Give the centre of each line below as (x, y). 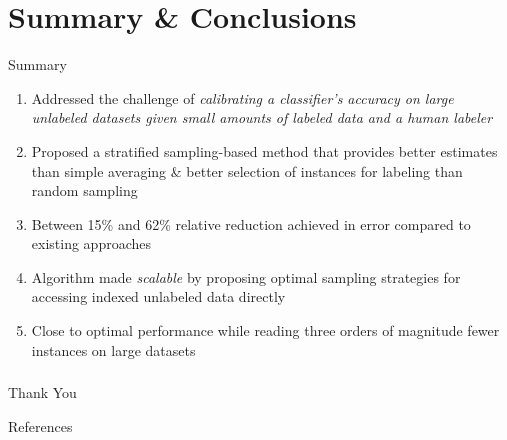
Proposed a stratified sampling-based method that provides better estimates (264, 150)
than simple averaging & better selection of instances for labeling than (247, 170)
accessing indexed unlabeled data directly (158, 296)
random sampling (84, 190)
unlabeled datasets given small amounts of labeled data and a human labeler (262, 117)
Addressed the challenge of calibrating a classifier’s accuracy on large (242, 97)
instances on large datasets (113, 349)
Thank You (42, 392)
